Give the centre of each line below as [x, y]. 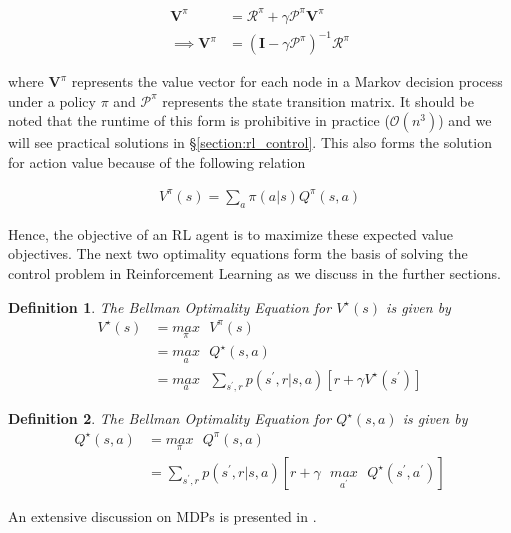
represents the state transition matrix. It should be [318, 100]
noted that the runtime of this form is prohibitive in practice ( [199, 120]
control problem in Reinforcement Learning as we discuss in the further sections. [255, 272]
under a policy [52, 100]
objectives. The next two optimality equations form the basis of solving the [238, 253]
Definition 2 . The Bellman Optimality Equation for [170, 418]
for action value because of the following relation [157, 161]
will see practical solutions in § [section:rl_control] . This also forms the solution [250, 142]
